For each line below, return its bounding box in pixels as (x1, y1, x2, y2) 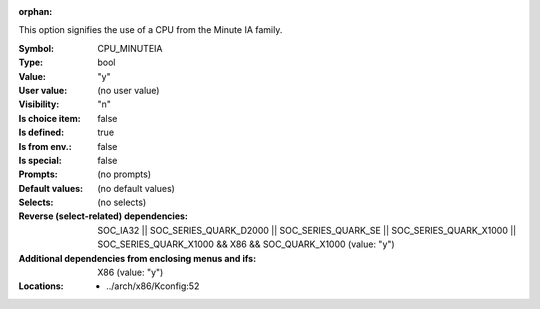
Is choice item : (18, 112, 81, 124)
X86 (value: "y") (97, 266, 164, 279)
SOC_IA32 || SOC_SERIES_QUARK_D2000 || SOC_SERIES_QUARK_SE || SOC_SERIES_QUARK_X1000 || (97, 224, 517, 236)
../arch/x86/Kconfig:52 (106, 280, 200, 292)
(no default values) (97, 182, 175, 194)
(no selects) (97, 196, 147, 209)
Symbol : (18, 42, 55, 54)
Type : (18, 56, 44, 69)
